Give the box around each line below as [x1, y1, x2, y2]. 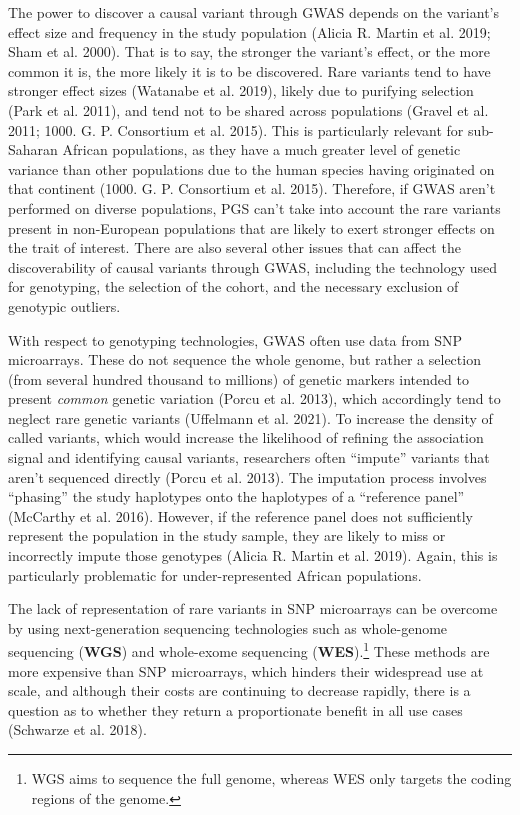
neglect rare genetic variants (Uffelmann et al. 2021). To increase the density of [8, 407, 493, 428]
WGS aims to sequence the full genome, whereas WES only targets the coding [31, 768, 512, 789]
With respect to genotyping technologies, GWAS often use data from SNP [8, 329, 463, 350]
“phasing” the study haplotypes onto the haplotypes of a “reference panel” [8, 486, 465, 507]
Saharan [8, 139, 58, 160]
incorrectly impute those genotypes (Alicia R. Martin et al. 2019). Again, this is [8, 545, 498, 566]
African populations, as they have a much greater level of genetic [62, 139, 461, 160]
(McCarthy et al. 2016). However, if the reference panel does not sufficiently [8, 505, 473, 526]
